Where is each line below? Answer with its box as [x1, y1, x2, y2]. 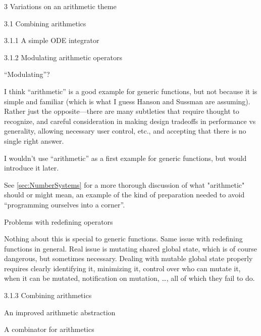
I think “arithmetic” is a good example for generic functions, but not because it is [4, 86, 257, 96]
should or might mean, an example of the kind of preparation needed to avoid [4, 189, 245, 200]
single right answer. [4, 135, 64, 146]
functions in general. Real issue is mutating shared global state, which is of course [4, 243, 257, 254]
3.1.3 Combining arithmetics [4, 290, 92, 301]
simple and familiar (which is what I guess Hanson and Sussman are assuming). [4, 96, 250, 106]
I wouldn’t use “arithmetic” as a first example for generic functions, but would [4, 152, 247, 163]
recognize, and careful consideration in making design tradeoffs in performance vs [4, 115, 256, 126]
